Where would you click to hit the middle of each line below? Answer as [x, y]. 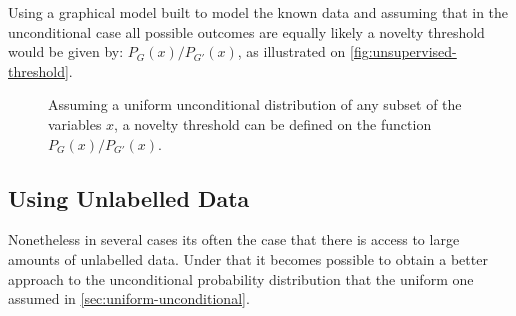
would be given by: [66, 51]
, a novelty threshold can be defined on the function [273, 123]
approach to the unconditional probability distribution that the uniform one [241, 278]
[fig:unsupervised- [403, 51]
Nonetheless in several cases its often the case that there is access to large [234, 239]
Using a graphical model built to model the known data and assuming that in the [258, 12]
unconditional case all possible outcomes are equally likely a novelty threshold [246, 31]
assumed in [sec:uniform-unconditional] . [129, 298]
